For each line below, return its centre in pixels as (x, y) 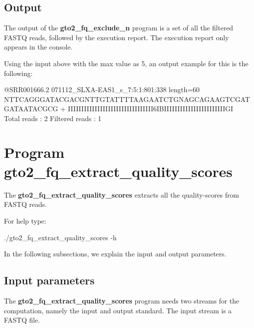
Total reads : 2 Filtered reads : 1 (53, 118)
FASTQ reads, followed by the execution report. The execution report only (116, 37)
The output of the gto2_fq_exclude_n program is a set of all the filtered (119, 28)
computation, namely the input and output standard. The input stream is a (118, 310)
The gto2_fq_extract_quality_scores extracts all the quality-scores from (122, 194)
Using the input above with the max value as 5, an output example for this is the (126, 63)
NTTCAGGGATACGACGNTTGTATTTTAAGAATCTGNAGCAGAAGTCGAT (127, 99)
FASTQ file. (22, 320)
